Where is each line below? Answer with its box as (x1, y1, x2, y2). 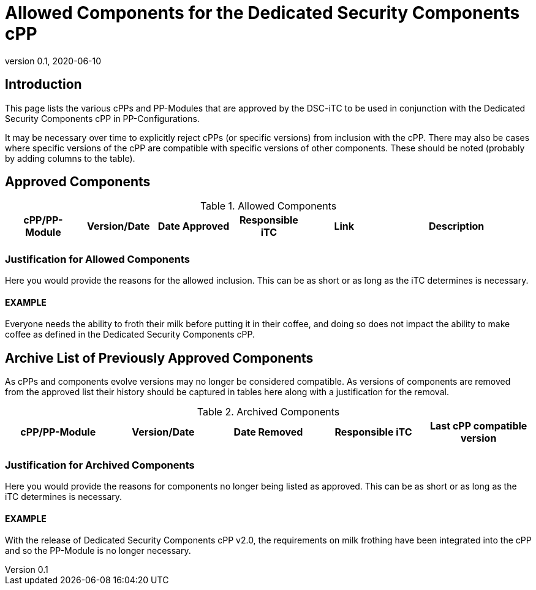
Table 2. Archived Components (197, 406, 340, 418)
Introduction (5, 77, 82, 93)
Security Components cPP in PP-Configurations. (5, 113, 200, 124)
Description (428, 220, 485, 233)
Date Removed (233, 426, 303, 439)
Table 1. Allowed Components (200, 200, 337, 213)
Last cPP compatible (429, 420, 527, 433)
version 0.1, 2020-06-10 (5, 55, 102, 66)
